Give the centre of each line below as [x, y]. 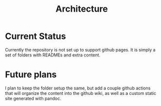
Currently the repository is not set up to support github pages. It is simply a [80, 50]
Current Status [36, 36]
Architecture [82, 9]
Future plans [31, 75]
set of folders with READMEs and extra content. [53, 55]
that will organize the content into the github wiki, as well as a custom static [81, 93]
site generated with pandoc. [33, 98]
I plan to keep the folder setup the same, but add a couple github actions [78, 88]
